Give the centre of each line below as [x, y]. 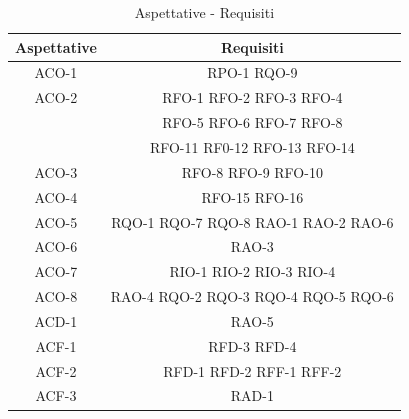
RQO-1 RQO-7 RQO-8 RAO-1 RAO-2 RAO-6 [252, 221]
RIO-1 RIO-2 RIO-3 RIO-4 [252, 271]
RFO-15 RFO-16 [252, 196]
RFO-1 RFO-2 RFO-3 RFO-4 [252, 97]
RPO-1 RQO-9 [252, 72]
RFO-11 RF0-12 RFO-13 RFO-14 [252, 146]
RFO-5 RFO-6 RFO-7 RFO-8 [252, 122]
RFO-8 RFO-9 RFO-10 [252, 171]
